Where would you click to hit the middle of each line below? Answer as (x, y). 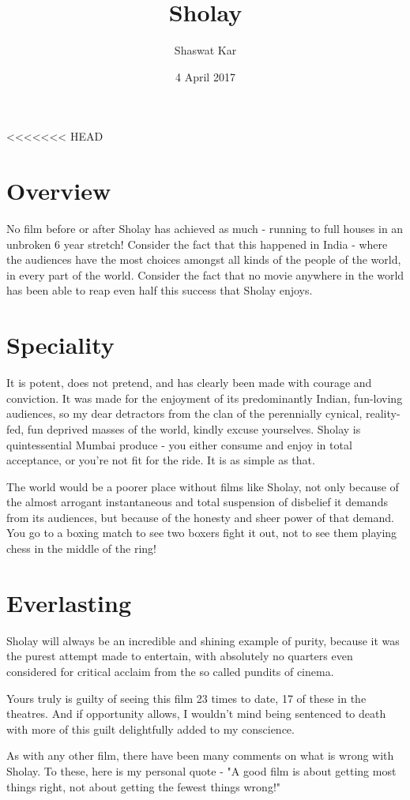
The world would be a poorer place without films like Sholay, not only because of (203, 486)
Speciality (60, 345)
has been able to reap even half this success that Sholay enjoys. (160, 290)
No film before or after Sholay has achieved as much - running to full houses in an (205, 229)
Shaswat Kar (205, 50)
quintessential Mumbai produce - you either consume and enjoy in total (179, 444)
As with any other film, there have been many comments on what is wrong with (200, 755)
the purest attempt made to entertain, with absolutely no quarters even (180, 656)
